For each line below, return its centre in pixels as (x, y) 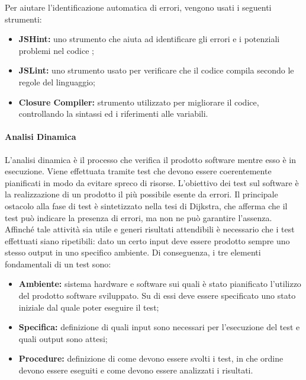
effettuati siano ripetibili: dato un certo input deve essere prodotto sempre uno (147, 240)
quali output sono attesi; (63, 338)
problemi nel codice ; (57, 50)
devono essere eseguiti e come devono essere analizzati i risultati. (136, 370)
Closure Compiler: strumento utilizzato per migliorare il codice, (139, 102)
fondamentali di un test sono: (58, 264)
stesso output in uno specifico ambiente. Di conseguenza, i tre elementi (133, 252)
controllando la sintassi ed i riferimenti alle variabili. (113, 114)
